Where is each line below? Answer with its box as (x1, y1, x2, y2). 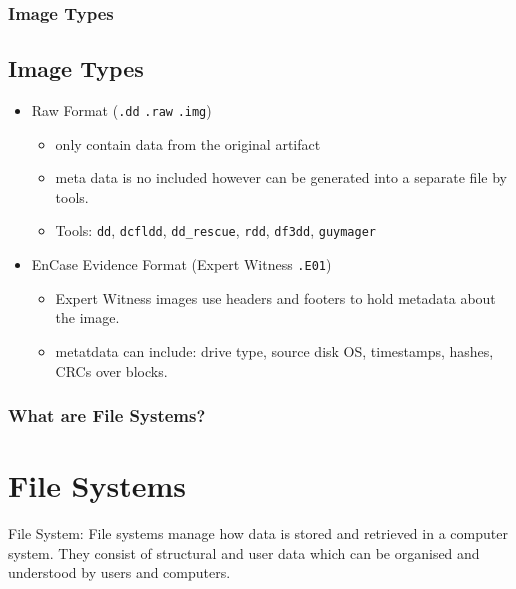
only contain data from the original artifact (55, 133, 321, 154)
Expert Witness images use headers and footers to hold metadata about (55, 287, 496, 308)
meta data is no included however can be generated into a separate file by (55, 167, 507, 188)
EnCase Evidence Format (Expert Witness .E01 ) (31, 254, 332, 275)
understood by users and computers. (8, 562, 231, 583)
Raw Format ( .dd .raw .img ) (31, 100, 212, 121)
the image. (55, 307, 120, 328)
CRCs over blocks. (55, 360, 168, 381)
